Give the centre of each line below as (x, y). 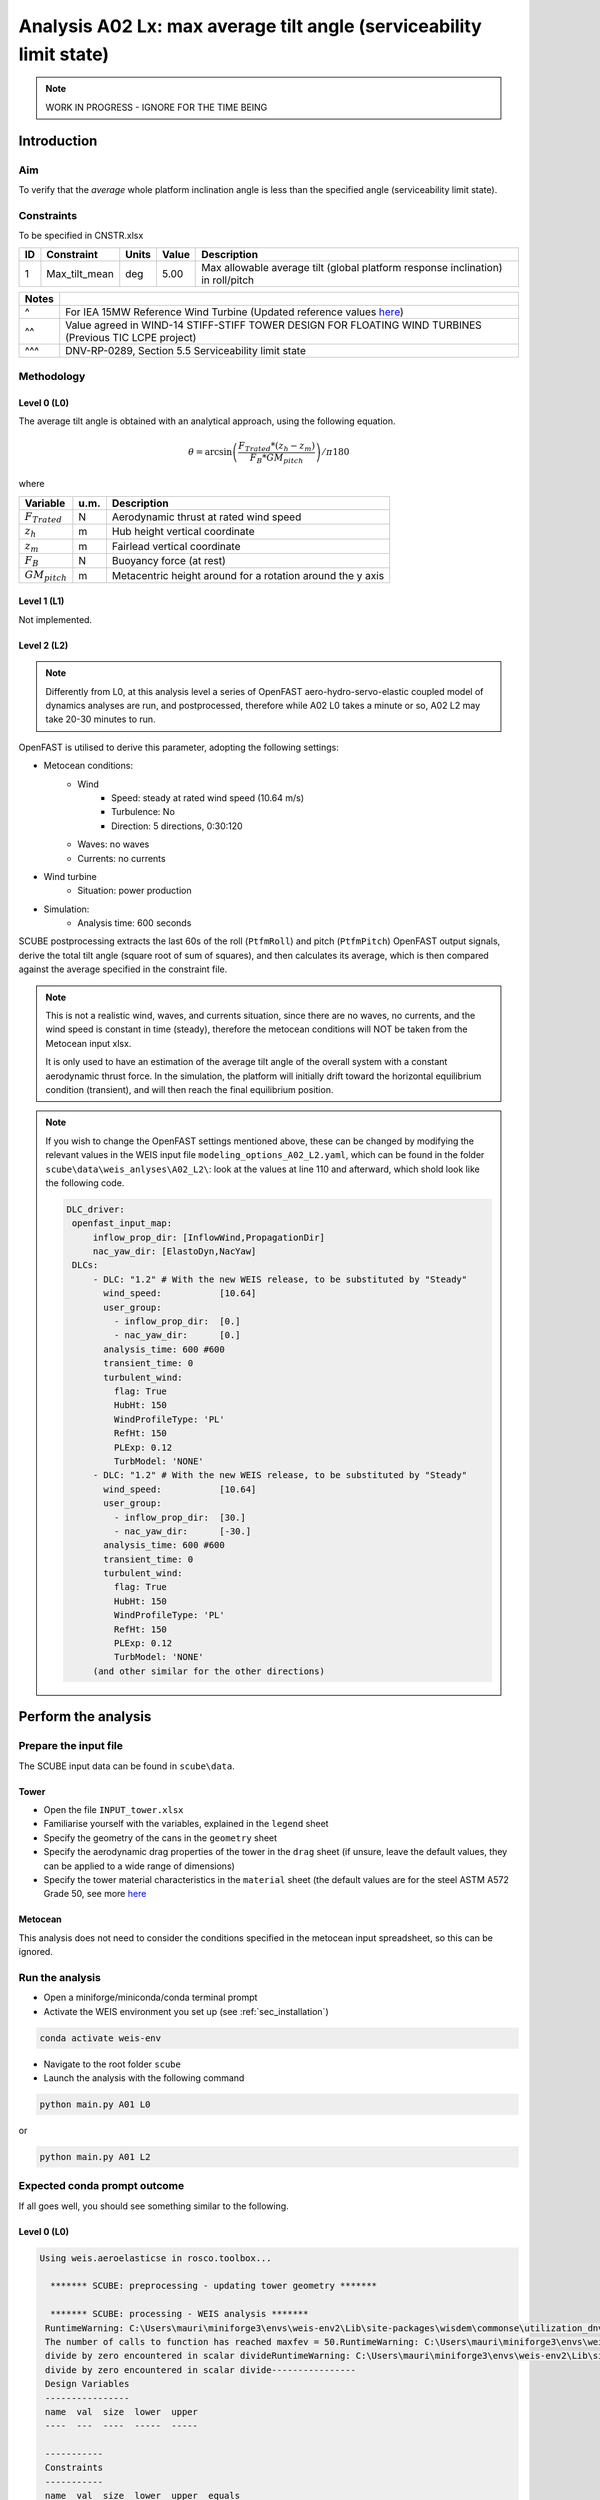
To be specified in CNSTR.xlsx (81, 236)
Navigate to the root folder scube (112, 2064)
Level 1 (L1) (41, 601)
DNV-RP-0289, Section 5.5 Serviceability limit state (186, 351)
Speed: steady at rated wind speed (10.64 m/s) (208, 797)
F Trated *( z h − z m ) (276, 447)
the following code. (85, 1182)
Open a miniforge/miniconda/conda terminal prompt (150, 1997)
